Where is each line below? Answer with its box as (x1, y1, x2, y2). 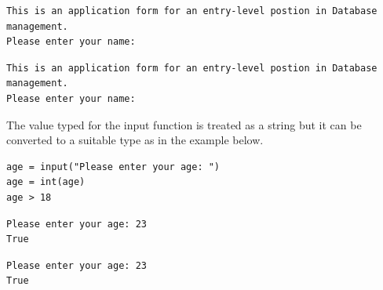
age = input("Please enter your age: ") (6, 161, 221, 172)
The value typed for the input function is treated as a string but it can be (6, 116, 362, 132)
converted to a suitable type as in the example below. (6, 132, 264, 148)
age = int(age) (6, 176, 86, 188)
